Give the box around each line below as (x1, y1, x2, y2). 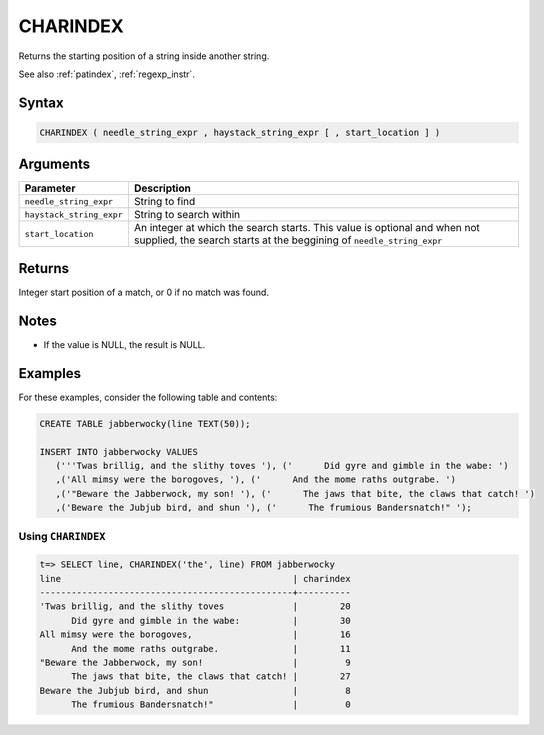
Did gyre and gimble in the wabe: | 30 (71, 615, 351, 626)
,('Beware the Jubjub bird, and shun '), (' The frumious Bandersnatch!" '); (55, 502, 472, 514)
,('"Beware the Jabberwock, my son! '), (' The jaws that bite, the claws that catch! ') (55, 488, 535, 499)
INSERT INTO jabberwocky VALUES (39, 446, 199, 457)
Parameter (24, 181, 76, 195)
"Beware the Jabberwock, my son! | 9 (39, 656, 351, 668)
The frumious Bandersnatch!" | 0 (71, 699, 351, 710)
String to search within (133, 208, 241, 222)
